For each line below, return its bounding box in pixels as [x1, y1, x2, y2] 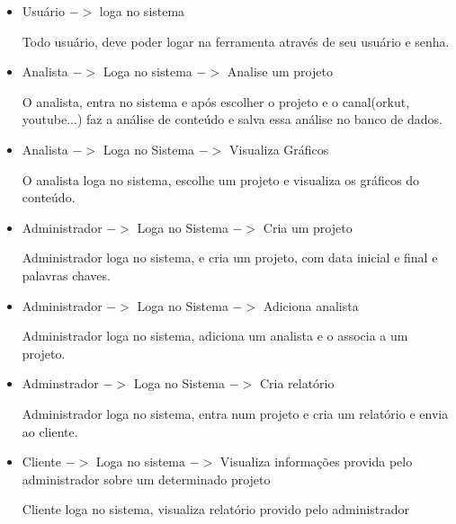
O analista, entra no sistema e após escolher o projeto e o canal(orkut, [22, 92, 410, 111]
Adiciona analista [263, 296, 359, 315]
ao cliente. [22, 422, 78, 440]
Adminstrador [22, 374, 99, 393]
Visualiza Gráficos [228, 139, 329, 158]
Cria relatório [259, 374, 335, 393]
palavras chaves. [22, 265, 111, 284]
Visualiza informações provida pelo [219, 452, 413, 471]
